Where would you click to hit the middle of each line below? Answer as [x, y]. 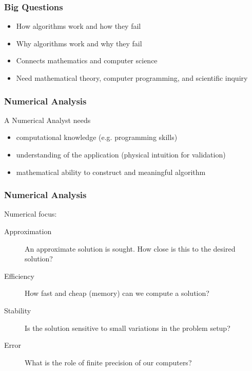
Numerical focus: [31, 214]
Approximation [28, 231]
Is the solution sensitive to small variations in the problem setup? [128, 328]
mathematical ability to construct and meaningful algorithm [111, 172]
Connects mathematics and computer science [87, 60]
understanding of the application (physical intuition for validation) [121, 154]
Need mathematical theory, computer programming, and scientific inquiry [132, 78]
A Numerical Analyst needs [47, 120]
